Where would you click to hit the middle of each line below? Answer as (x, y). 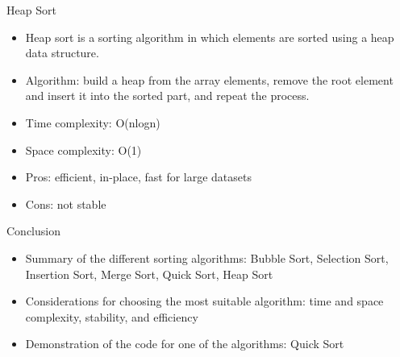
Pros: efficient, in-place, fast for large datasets (139, 177)
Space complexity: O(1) (83, 149)
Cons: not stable (66, 203)
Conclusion (33, 231)
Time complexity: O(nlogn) (93, 122)
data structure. (62, 53)
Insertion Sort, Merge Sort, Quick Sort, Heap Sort (149, 274)
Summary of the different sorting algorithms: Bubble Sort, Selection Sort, (207, 257)
